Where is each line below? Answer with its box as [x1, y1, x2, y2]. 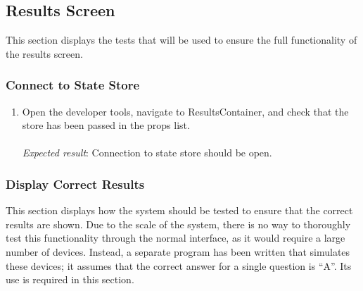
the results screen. [6, 46, 83, 61]
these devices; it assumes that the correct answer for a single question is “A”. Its [6, 258, 352, 273]
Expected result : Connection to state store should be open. [22, 145, 272, 160]
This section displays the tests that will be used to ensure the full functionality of [6, 32, 357, 47]
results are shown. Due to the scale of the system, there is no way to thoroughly [6, 216, 351, 231]
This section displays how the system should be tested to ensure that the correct [6, 203, 353, 218]
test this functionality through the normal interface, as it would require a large [6, 230, 345, 245]
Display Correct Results [6, 175, 145, 192]
